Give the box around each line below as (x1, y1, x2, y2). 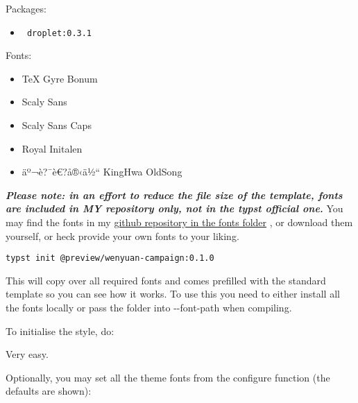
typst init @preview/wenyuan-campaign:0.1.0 (6, 253, 214, 264)
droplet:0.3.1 (26, 28, 92, 38)
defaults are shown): (6, 384, 92, 398)
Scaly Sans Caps (22, 118, 92, 132)
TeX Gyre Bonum (22, 71, 98, 85)
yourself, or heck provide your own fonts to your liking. (6, 228, 239, 243)
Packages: (6, 1, 46, 15)
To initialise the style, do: (6, 323, 114, 338)
